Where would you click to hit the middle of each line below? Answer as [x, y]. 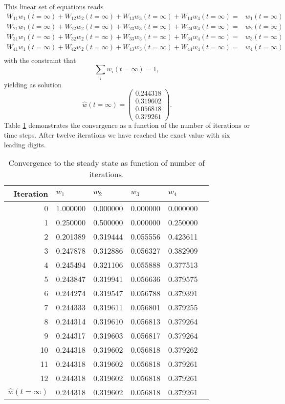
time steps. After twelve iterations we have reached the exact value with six [117, 135]
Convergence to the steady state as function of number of [107, 163]
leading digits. [25, 144]
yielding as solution [33, 84]
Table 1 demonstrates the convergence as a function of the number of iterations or [127, 125]
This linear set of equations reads [54, 6]
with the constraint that [40, 60]
